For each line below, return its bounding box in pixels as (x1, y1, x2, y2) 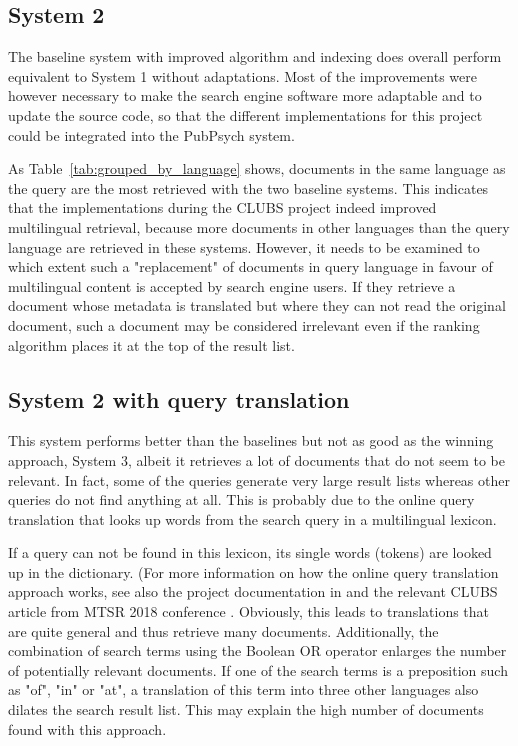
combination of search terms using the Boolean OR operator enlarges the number (8, 640, 507, 661)
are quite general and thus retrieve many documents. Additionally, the (8, 620, 439, 641)
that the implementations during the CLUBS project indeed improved (8, 197, 437, 218)
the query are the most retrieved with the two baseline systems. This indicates (8, 177, 489, 198)
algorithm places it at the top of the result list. (8, 334, 295, 355)
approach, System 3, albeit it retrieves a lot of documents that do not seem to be (8, 449, 505, 470)
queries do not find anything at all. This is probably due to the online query (8, 489, 475, 510)
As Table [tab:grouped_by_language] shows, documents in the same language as (8, 158, 506, 179)
